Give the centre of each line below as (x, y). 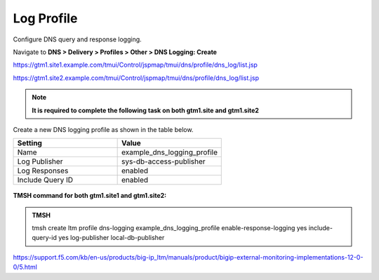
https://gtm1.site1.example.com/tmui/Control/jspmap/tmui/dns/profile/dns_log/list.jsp (135, 65)
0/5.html (25, 267)
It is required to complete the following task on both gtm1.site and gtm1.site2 (146, 110)
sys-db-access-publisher (164, 161)
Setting (29, 143)
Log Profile (45, 18)
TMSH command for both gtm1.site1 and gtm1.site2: (90, 196)
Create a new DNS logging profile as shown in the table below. (103, 129)
